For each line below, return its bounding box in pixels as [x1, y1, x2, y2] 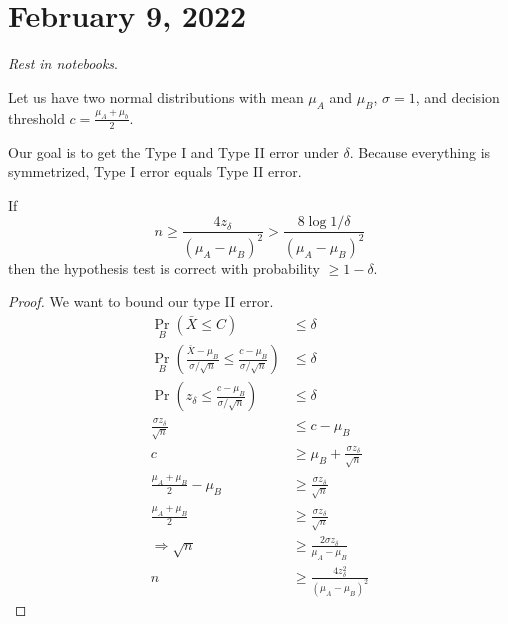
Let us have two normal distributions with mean [8, 86, 304, 107]
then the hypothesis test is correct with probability [8, 257, 320, 278]
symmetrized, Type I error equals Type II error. [8, 161, 302, 182]
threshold [8, 107, 65, 128]
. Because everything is [349, 141, 491, 162]
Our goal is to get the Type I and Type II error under [8, 141, 339, 162]
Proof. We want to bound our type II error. [8, 291, 274, 312]
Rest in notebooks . [8, 53, 118, 74]
